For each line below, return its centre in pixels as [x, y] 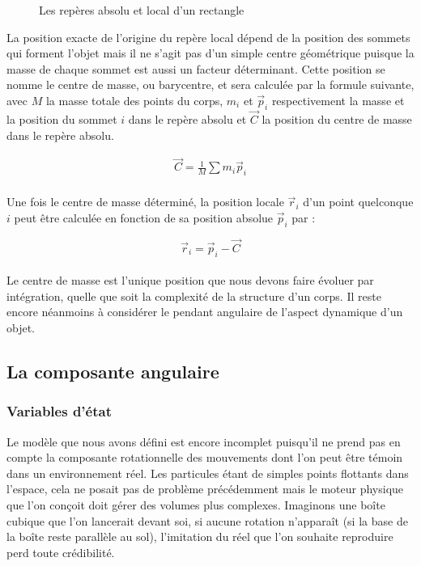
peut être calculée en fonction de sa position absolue [144, 217]
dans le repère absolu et [187, 118]
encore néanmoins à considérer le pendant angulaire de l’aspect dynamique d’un [205, 312]
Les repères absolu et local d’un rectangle [142, 10]
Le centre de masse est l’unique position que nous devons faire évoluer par [190, 280]
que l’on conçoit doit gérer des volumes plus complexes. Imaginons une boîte [196, 505]
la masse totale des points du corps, [134, 100]
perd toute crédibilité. [61, 552]
